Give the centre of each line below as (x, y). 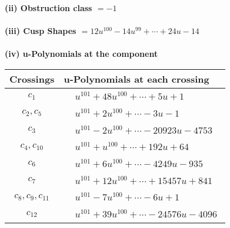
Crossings (32, 79)
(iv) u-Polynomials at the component (81, 54)
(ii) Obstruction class (49, 8)
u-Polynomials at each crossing (136, 79)
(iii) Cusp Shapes (41, 31)
